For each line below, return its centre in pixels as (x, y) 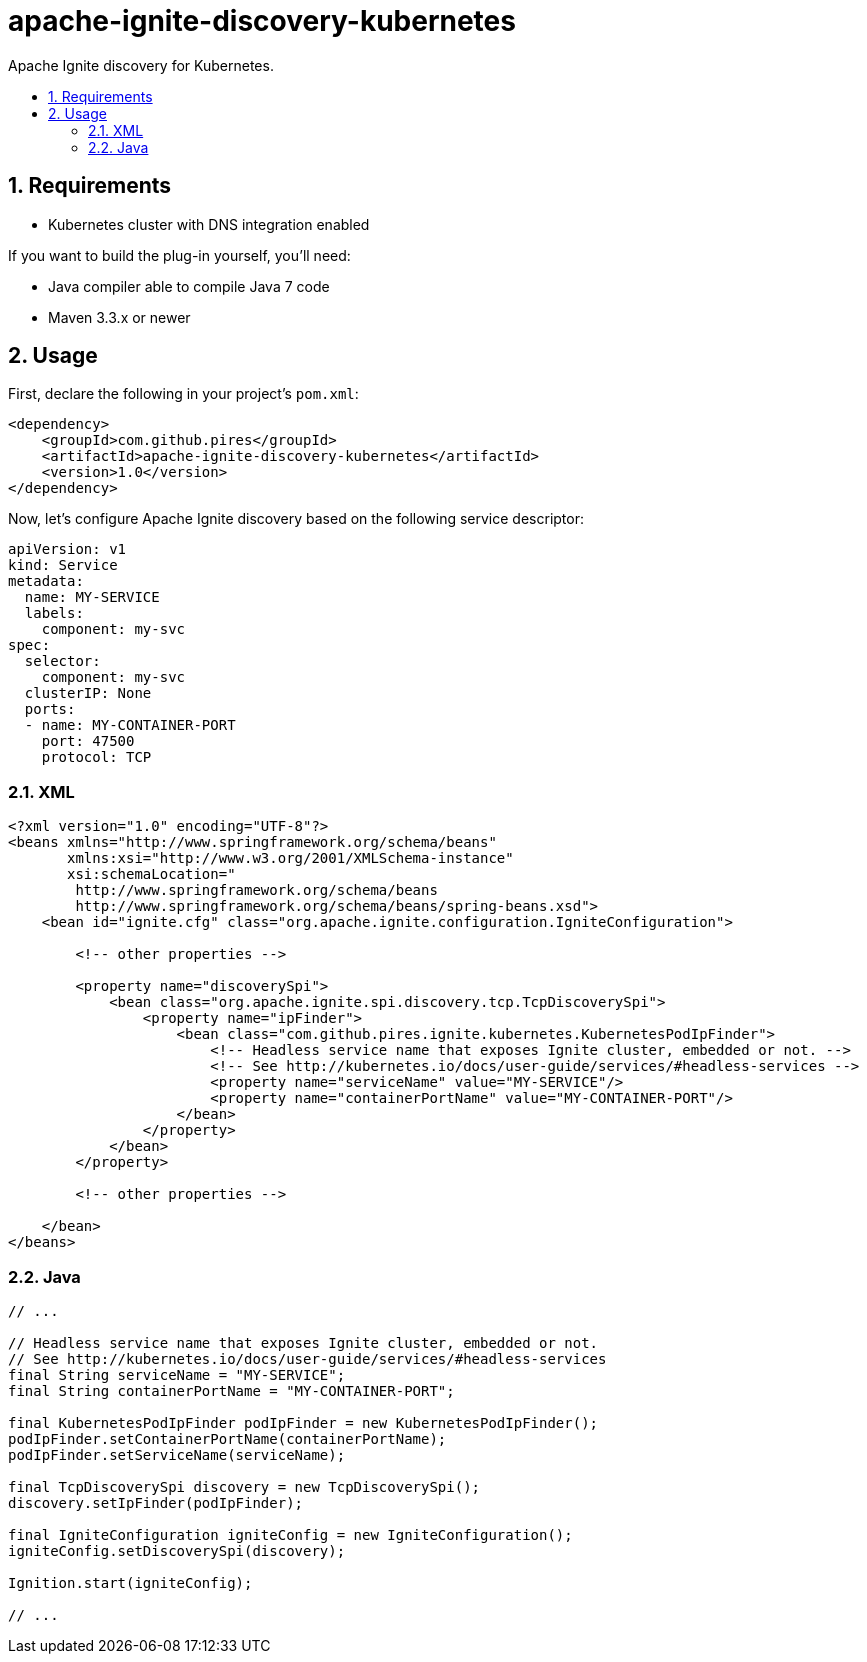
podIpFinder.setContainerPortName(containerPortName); (227, 1438)
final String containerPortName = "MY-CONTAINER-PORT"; (231, 1390)
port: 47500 (88, 741)
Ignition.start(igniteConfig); (130, 1582)
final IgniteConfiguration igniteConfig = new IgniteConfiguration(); (290, 1534)
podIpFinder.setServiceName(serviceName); (177, 1454)
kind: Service (63, 565)
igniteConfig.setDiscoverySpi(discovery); (177, 1550)
